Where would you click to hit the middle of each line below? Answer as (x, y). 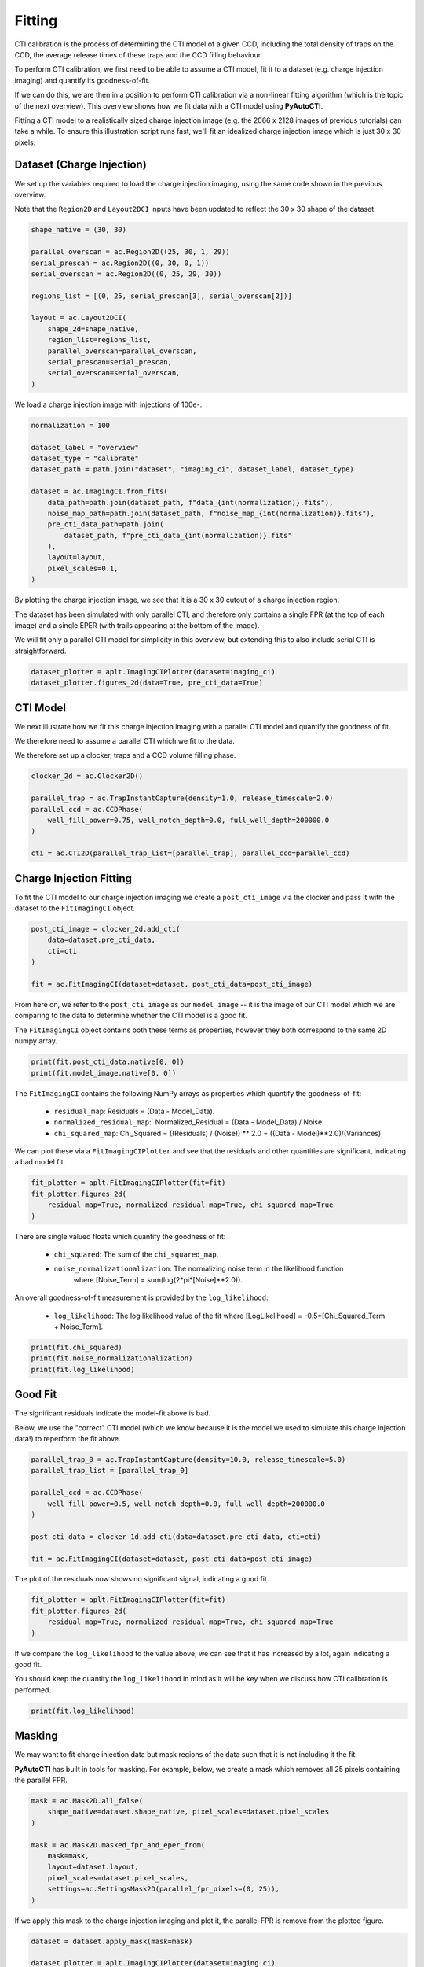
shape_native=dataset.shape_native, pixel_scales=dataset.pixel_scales (188, 1812)
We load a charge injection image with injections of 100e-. (108, 404)
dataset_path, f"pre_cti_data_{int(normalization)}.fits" (178, 535)
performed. (33, 1690)
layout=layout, (77, 557)
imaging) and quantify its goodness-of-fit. (82, 80)
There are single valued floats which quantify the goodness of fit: (120, 1236)
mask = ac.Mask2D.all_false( (87, 1801)
